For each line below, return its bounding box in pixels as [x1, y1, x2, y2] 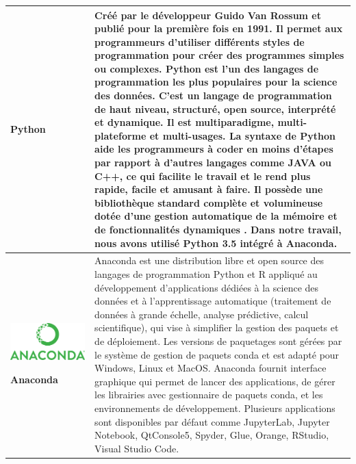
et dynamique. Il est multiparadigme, [94, 115, 275, 129]
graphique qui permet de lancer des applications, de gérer [94, 374, 335, 388]
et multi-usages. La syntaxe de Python [149, 128, 335, 142]
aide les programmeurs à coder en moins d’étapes [94, 142, 333, 156]
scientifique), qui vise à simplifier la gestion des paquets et [94, 320, 339, 335]
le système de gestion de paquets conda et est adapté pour [94, 347, 340, 361]
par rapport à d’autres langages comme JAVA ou [94, 155, 331, 170]
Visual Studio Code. [94, 441, 179, 455]
